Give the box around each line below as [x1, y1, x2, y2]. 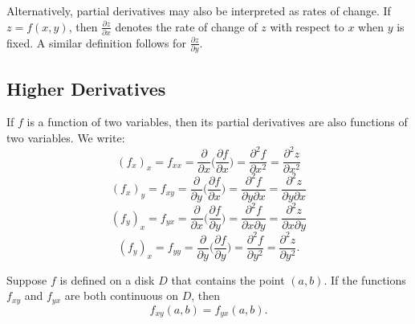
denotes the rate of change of [115, 18, 258, 35]
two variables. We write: [6, 129, 125, 146]
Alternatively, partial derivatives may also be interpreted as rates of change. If [6, 2, 391, 18]
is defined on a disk [59, 271, 155, 288]
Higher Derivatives [6, 76, 166, 100]
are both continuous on [64, 287, 179, 304]
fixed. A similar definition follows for [6, 34, 186, 51]
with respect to [270, 18, 344, 35]
